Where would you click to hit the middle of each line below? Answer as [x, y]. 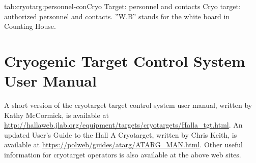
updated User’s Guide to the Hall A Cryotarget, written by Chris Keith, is [121, 134]
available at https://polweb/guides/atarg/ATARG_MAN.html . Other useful [123, 145]
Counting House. [30, 26]
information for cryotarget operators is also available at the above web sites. [123, 155]
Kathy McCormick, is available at [56, 115]
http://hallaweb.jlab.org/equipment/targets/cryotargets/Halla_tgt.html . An [123, 125]
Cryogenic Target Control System [125, 60]
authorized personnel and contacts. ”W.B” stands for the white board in [117, 16]
